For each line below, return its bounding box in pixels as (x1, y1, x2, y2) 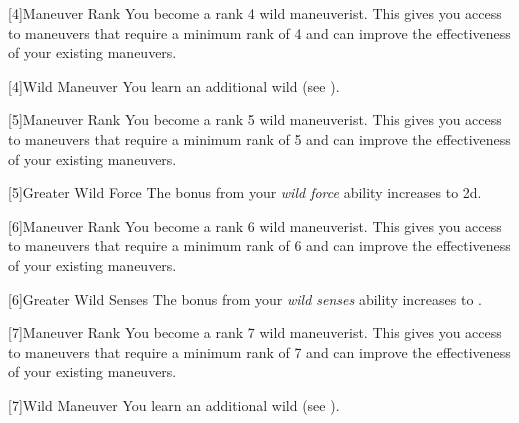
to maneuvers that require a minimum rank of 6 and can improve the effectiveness (8, 235, 511, 256)
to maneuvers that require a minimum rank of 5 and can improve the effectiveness (8, 128, 511, 149)
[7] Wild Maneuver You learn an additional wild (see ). (8, 394, 340, 415)
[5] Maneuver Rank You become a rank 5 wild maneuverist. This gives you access (8, 109, 502, 130)
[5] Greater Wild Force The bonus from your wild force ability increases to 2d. (8, 182, 482, 203)
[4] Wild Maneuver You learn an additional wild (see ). (8, 75, 340, 96)
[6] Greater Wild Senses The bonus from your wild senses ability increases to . (8, 288, 482, 309)
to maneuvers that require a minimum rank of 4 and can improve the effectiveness (8, 22, 511, 43)
